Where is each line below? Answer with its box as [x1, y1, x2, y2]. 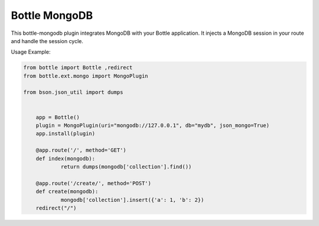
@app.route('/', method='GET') [35, 147, 126, 153]
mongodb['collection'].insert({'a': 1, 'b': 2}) [60, 196, 204, 203]
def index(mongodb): [35, 155, 96, 162]
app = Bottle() [35, 114, 80, 120]
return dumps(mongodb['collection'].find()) [60, 163, 192, 170]
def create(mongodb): [35, 188, 99, 195]
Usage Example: [11, 48, 51, 55]
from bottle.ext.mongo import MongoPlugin [23, 73, 148, 79]
